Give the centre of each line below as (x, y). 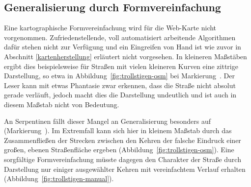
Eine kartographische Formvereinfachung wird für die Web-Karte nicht (110, 28)
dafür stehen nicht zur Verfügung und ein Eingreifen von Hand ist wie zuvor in (123, 47)
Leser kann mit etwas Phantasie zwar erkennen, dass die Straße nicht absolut (120, 85)
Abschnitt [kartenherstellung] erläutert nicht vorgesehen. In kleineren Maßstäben (125, 56)
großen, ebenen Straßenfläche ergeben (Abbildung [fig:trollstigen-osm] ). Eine (119, 150)
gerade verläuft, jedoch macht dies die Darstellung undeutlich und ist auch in (120, 95)
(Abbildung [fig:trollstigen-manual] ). (59, 178)
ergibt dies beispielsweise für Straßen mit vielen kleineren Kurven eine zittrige (121, 66)
